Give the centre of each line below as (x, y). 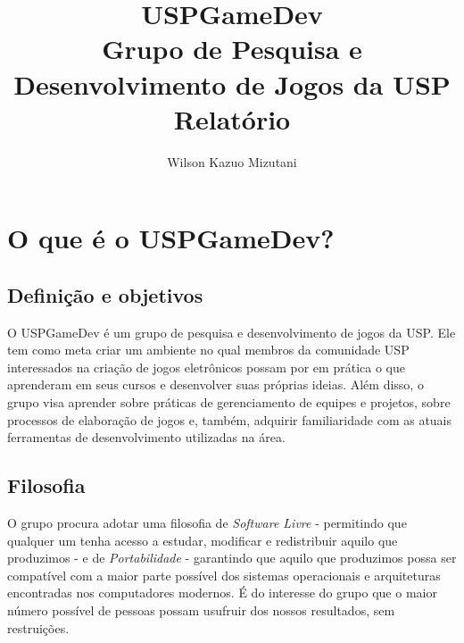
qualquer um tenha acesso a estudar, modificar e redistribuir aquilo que (203, 540)
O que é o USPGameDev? (171, 238)
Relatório (232, 118)
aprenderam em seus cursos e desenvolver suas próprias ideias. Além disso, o (215, 384)
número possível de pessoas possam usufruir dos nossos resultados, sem (201, 610)
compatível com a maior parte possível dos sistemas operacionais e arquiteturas (224, 575)
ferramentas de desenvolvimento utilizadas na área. (146, 437)
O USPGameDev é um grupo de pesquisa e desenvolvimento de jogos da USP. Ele (232, 332)
